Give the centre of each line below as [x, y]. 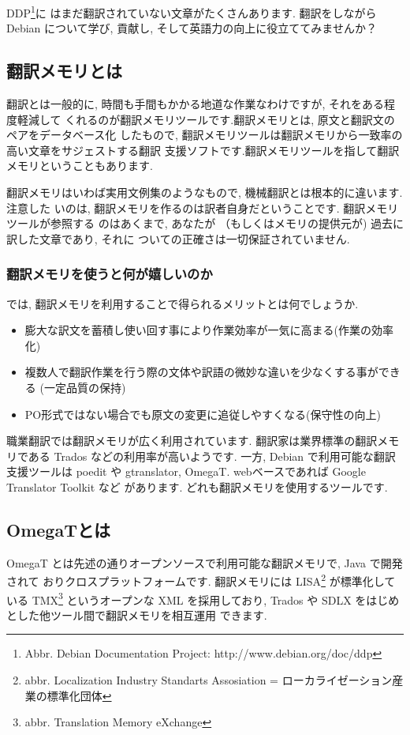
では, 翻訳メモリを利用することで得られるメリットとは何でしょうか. [183, 303]
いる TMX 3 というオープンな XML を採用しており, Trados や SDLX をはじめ [203, 598]
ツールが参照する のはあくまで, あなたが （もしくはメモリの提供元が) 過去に [205, 223]
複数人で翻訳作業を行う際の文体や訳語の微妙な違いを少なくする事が [201, 372]
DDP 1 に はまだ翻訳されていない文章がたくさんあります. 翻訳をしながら [192, 11]
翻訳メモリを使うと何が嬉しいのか [110, 274]
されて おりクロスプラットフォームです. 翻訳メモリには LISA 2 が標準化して [201, 580]
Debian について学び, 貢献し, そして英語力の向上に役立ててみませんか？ [192, 28]
